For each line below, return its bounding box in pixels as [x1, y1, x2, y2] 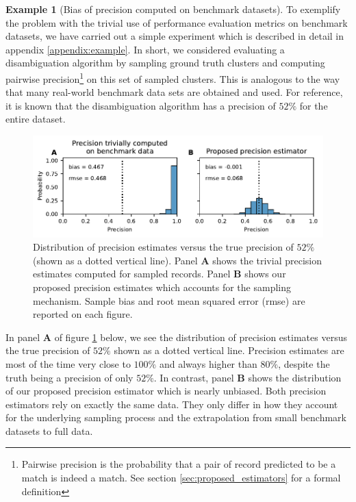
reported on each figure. [33, 307, 133, 321]
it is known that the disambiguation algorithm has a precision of [5, 98, 276, 112]
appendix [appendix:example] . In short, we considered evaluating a [5, 42, 285, 56]
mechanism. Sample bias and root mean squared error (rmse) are [33, 293, 305, 308]
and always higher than [159, 356, 257, 371]
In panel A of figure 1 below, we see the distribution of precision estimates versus [5, 329, 347, 344]
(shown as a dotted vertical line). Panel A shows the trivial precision [33, 253, 322, 267]
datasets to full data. [5, 423, 93, 438]
